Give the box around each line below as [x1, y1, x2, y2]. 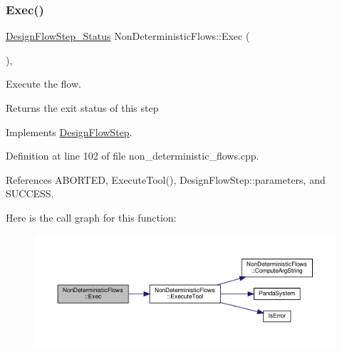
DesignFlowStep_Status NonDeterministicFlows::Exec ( [6, 29, 250, 43]
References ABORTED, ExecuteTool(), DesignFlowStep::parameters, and [6, 172, 326, 187]
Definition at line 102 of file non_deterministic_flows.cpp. [6, 148, 259, 163]
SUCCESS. [6, 186, 54, 201]
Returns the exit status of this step [6, 100, 159, 115]
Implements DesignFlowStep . [6, 124, 133, 139]
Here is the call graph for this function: [6, 209, 177, 224]
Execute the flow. [6, 76, 81, 91]
